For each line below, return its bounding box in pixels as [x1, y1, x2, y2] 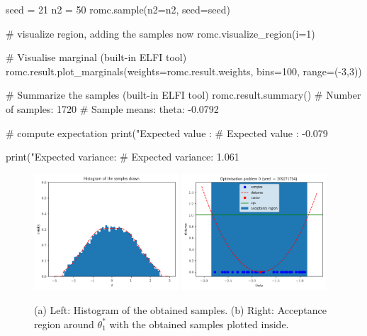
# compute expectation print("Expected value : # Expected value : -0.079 [6, 125, 328, 140]
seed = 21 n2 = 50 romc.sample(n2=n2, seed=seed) [6, 2, 230, 16]
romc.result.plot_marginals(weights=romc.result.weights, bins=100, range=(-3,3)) [6, 63, 362, 78]
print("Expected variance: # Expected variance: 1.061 [6, 149, 239, 164]
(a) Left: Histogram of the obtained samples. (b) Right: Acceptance [34, 302, 327, 317]
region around [34, 316, 94, 331]
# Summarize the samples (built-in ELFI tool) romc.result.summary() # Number [6, 87, 361, 102]
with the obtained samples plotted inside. [109, 316, 289, 331]
